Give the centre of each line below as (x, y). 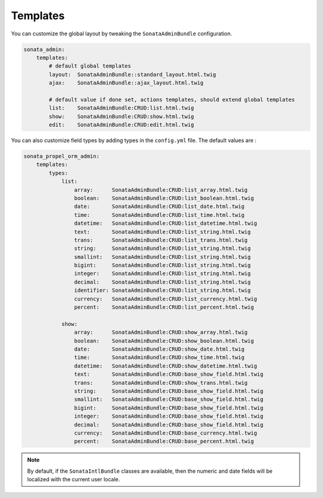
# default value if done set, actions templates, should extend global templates (172, 99)
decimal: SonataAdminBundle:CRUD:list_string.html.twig (162, 282)
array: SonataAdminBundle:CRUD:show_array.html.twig (161, 332)
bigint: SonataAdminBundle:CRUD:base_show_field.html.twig (169, 408)
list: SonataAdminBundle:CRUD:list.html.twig (121, 108)
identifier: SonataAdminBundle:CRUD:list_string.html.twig (162, 290)
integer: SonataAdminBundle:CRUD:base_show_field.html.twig (169, 416)
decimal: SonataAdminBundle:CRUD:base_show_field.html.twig (169, 425)
